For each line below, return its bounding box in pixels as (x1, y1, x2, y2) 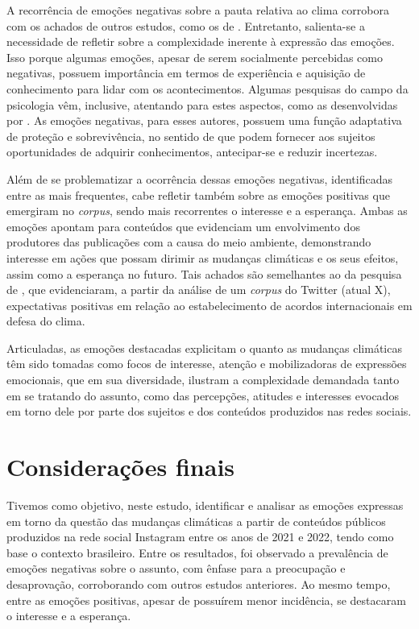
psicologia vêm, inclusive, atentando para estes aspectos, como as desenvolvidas (6, 96, 398, 113)
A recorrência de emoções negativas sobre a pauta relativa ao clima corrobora (6, 2, 389, 18)
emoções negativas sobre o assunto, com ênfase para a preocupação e (6, 560, 346, 577)
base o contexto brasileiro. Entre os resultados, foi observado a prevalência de (6, 544, 388, 561)
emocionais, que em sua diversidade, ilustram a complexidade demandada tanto (6, 371, 400, 388)
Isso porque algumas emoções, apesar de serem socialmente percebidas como (6, 48, 383, 65)
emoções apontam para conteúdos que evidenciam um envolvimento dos (6, 217, 360, 234)
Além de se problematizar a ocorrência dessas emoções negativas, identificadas (6, 170, 392, 187)
